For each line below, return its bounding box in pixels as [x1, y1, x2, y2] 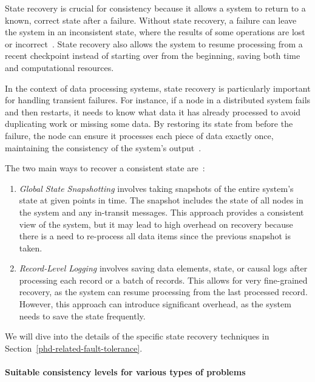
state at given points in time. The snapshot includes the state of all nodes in [19, 194, 303, 206]
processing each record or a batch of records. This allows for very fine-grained [19, 273, 308, 286]
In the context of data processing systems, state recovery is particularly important [5, 81, 311, 94]
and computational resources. [5, 61, 114, 73]
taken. [19, 241, 42, 254]
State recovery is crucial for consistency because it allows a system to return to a [5, 2, 306, 14]
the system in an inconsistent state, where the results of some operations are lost [5, 26, 305, 38]
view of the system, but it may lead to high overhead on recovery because [19, 217, 293, 230]
